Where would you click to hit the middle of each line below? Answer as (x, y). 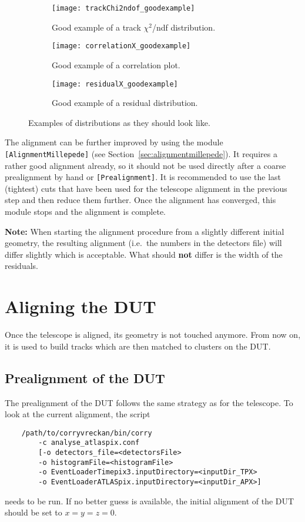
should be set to (33, 512)
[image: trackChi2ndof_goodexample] (123, 8)
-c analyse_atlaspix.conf (89, 443)
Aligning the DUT (81, 306)
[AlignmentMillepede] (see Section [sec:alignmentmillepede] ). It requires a (141, 153)
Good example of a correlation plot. (116, 64)
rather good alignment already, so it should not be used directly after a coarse (145, 165)
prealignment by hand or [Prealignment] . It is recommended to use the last (143, 177)
